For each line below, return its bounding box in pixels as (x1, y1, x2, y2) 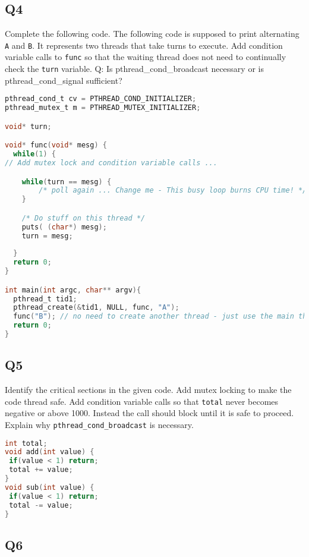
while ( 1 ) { (13, 150, 56, 159)
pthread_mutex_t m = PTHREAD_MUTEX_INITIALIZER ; (5, 103, 201, 112)
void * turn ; (5, 122, 52, 131)
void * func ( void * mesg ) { (5, 141, 107, 150)
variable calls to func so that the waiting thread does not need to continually (5, 51, 286, 63)
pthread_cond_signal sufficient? (5, 74, 122, 86)
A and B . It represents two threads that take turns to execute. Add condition (5, 39, 283, 51)
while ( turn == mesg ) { (21, 177, 112, 186)
